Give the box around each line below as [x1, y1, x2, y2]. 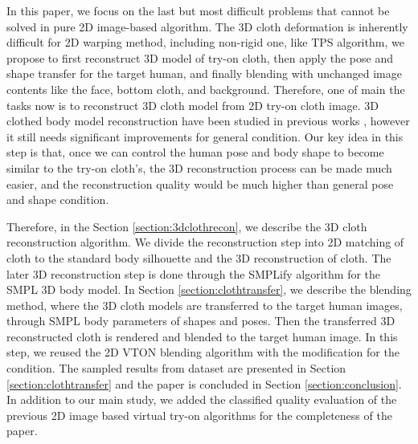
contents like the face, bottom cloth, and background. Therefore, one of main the [6, 80, 405, 97]
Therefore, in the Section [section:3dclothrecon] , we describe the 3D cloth [6, 218, 367, 234]
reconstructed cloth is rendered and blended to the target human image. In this [6, 328, 398, 344]
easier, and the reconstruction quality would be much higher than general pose [6, 175, 394, 192]
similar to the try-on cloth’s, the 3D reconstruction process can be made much [6, 159, 392, 176]
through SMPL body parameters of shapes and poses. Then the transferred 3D [6, 312, 395, 329]
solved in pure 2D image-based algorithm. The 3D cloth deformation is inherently [6, 18, 408, 35]
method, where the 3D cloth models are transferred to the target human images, [6, 296, 403, 313]
